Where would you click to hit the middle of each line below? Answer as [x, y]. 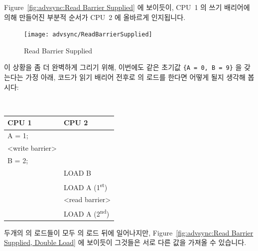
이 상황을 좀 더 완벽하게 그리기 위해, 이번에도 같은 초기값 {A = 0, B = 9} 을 [123, 67]
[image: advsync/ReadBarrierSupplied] [88, 35]
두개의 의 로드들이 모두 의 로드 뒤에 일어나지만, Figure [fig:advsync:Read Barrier [129, 232]
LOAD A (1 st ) [85, 186]
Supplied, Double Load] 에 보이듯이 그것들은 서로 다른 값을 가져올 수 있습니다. [125, 242]
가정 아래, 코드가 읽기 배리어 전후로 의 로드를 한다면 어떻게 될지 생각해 [135, 77]
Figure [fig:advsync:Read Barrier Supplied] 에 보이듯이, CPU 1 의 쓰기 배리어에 [127, 7]
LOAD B [77, 172]
